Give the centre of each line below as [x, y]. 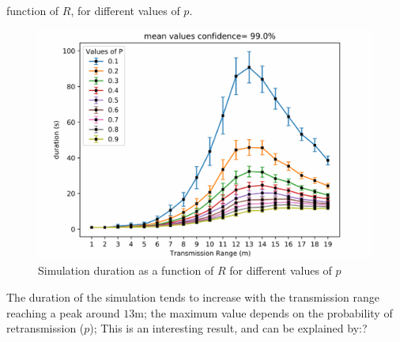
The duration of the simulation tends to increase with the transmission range [193, 297]
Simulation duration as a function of [126, 270]
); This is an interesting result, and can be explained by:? [228, 328]
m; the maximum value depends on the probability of [264, 312]
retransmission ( [45, 328]
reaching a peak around [63, 312]
